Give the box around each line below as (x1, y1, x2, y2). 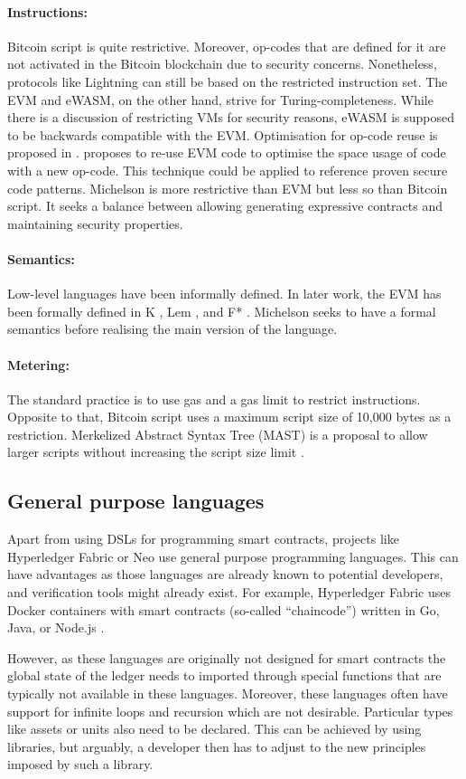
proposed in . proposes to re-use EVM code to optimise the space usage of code (7, 143, 446, 162)
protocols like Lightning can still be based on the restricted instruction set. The (7, 71, 448, 90)
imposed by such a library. (7, 755, 154, 774)
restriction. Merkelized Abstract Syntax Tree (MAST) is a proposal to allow (7, 424, 428, 443)
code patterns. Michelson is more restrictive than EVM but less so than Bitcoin (7, 178, 448, 197)
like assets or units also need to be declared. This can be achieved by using (7, 719, 422, 738)
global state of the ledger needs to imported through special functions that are (7, 666, 442, 685)
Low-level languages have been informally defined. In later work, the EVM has (7, 284, 442, 303)
